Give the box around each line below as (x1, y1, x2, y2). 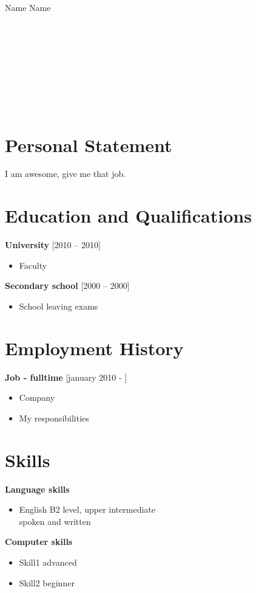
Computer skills (5, 535, 73, 548)
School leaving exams (19, 299, 98, 312)
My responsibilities (19, 411, 89, 424)
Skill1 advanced (19, 555, 77, 568)
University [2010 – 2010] (5, 238, 101, 251)
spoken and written (19, 515, 91, 527)
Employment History (5, 335, 184, 360)
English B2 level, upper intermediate (19, 503, 155, 516)
